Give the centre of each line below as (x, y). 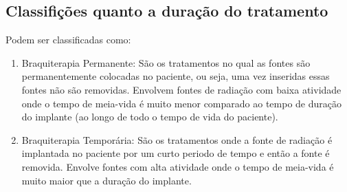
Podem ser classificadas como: (68, 40)
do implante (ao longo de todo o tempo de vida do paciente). (150, 117)
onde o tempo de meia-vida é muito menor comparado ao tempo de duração (181, 103)
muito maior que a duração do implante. (107, 180)
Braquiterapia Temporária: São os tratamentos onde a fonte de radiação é (177, 139)
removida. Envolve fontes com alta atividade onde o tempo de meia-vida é (178, 166)
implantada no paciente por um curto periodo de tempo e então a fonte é (176, 153)
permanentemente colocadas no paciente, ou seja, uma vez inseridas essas (176, 76)
